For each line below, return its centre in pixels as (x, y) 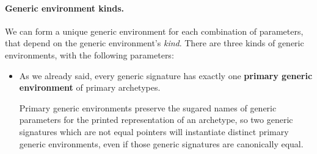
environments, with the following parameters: (89, 54)
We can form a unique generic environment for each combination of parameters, (154, 31)
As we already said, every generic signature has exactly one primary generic (166, 75)
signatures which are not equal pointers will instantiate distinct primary (154, 131)
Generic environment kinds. (65, 8)
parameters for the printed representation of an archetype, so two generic (156, 120)
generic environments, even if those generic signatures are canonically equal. (161, 143)
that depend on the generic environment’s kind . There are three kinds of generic (155, 43)
